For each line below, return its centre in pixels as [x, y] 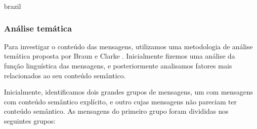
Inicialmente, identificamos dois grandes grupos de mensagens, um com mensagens [128, 92]
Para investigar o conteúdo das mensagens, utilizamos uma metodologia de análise [128, 46]
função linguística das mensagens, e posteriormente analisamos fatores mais [118, 65]
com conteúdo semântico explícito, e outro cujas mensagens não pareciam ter [120, 101]
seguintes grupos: [30, 120]
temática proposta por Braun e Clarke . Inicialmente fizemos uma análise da [120, 56]
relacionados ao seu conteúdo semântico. [65, 75]
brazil [13, 6]
